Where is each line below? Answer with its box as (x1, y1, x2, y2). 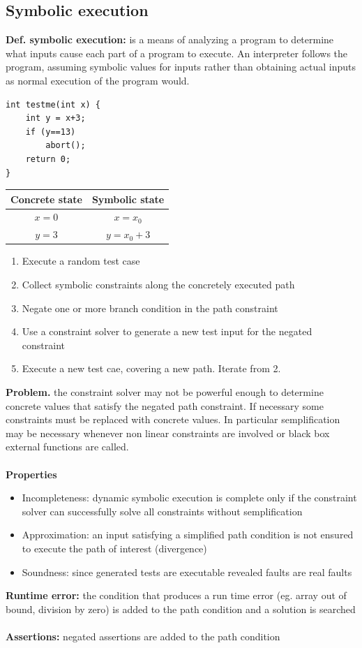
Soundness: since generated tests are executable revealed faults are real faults (22, 564, 352, 579)
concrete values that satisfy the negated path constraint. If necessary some (6, 398, 324, 413)
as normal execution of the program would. (6, 73, 190, 87)
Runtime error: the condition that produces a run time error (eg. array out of (6, 588, 347, 603)
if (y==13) (25, 126, 76, 137)
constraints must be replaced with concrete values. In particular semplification (6, 412, 340, 427)
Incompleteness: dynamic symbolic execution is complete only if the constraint (22, 490, 357, 505)
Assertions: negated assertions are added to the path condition (6, 628, 280, 643)
